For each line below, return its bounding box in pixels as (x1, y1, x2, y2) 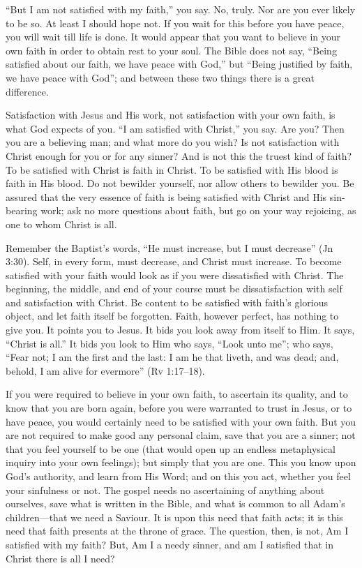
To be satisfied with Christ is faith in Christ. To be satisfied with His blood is (6, 162, 338, 177)
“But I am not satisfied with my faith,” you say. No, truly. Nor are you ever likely (6, 2, 356, 16)
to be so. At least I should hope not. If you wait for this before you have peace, (6, 15, 345, 30)
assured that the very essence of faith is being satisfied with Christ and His (6, 189, 327, 204)
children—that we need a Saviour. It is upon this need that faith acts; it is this (6, 509, 343, 524)
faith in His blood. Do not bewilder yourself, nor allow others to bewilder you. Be (6, 176, 354, 190)
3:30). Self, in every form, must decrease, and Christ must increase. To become (6, 254, 342, 269)
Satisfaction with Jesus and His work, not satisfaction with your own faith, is (6, 107, 335, 122)
